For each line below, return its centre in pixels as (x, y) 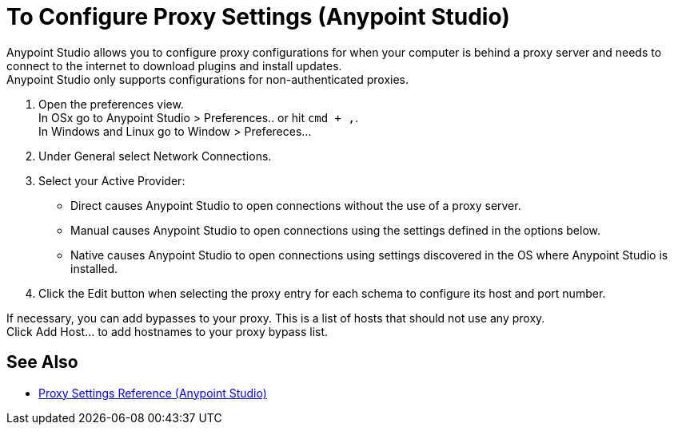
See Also (42, 362)
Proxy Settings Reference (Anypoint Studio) (153, 393)
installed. (94, 268)
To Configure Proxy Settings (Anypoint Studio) (258, 17)
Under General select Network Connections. (155, 156)
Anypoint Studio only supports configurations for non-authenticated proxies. (208, 79)
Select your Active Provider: (112, 180)
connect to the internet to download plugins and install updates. (174, 65)
